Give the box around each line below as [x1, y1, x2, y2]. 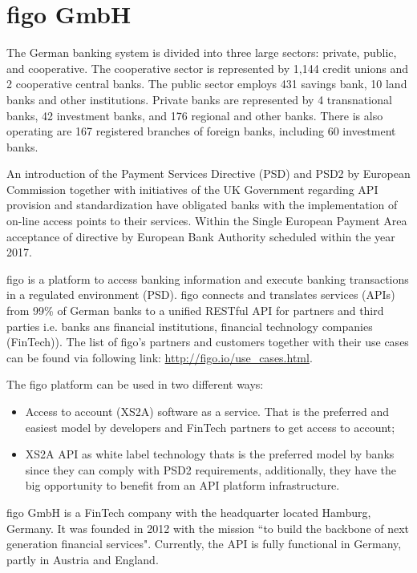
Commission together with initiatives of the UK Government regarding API [6, 180, 379, 197]
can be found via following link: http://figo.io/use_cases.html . [6, 349, 313, 365]
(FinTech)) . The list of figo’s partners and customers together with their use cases [6, 333, 409, 350]
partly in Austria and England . [6, 551, 159, 567]
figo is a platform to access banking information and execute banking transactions [6, 270, 409, 287]
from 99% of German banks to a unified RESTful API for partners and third [6, 302, 384, 319]
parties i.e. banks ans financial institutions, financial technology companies [6, 317, 373, 334]
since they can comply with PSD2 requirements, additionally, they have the [25, 461, 397, 478]
